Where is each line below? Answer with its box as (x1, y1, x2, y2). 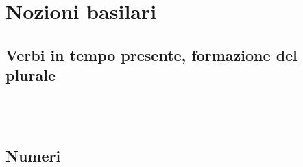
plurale (5, 64, 56, 86)
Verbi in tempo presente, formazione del (5, 44, 298, 65)
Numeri (5, 144, 61, 166)
